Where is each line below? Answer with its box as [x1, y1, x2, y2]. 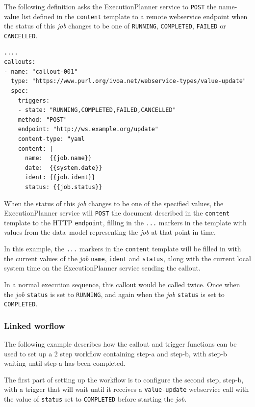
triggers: [18, 97, 50, 104]
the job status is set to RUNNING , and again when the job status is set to [4, 289, 225, 299]
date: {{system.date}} [25, 164, 102, 171]
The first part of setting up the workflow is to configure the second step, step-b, [4, 374, 244, 384]
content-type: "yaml [18, 135, 85, 142]
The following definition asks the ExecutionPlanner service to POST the [4, 1, 217, 11]
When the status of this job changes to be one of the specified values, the [4, 198, 224, 208]
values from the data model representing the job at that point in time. [4, 227, 216, 237]
